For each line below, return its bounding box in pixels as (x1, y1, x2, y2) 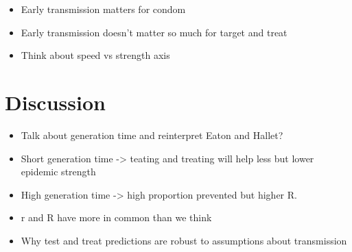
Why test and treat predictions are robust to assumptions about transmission (21, 233, 347, 247)
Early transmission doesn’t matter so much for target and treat (21, 25, 288, 39)
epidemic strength (21, 164, 96, 179)
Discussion (5, 88, 106, 116)
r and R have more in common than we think (21, 210, 212, 225)
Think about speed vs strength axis (21, 48, 170, 62)
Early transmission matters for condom (21, 2, 186, 16)
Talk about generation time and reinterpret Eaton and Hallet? (21, 127, 283, 142)
